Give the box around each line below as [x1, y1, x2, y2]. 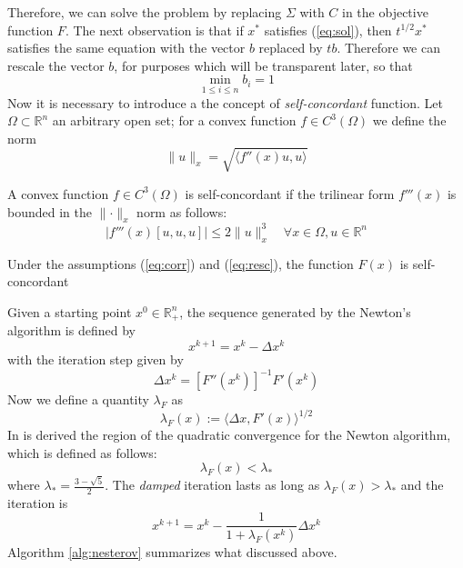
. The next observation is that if [65, 20, 244, 39]
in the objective [342, 3, 428, 21]
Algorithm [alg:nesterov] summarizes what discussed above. [7, 543, 337, 562]
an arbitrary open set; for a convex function [52, 111, 297, 130]
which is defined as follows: [7, 443, 157, 462]
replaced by [258, 38, 323, 57]
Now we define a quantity [7, 390, 149, 409]
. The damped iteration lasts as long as [105, 475, 320, 493]
